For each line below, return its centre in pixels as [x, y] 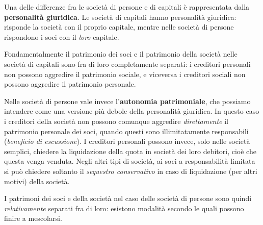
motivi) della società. [37, 181]
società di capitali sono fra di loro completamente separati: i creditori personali [127, 64]
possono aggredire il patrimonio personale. [70, 84]
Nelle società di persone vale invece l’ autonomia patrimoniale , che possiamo [127, 101]
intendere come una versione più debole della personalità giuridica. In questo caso [132, 111]
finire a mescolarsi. [33, 218]
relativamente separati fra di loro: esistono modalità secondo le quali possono [124, 208]
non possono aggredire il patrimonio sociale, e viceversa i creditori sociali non [125, 74]
